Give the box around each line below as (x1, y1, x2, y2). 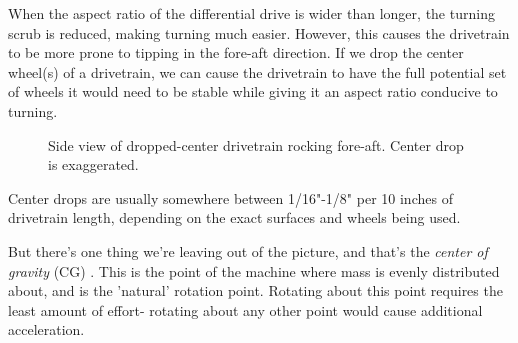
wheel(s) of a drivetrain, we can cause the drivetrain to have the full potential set (8, 61, 507, 82)
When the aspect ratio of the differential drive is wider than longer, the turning (8, 3, 495, 23)
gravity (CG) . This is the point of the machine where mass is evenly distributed (8, 260, 500, 281)
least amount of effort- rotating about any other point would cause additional (8, 299, 483, 320)
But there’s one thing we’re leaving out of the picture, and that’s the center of (8, 240, 488, 261)
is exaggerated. (48, 154, 139, 175)
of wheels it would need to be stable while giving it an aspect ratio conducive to (8, 81, 498, 102)
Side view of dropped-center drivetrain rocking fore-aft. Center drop (48, 134, 464, 155)
